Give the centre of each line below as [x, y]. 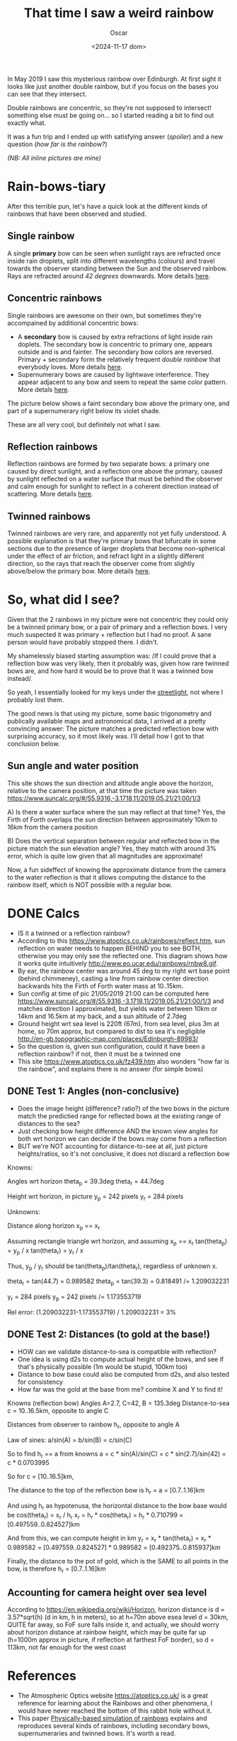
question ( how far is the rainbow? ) [57, 144]
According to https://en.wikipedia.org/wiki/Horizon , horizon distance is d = [116, 1610]
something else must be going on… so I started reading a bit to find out [111, 115]
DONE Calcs [44, 913]
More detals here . [43, 389]
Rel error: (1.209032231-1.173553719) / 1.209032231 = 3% [92, 1312]
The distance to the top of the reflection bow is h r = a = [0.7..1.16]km [106, 1491]
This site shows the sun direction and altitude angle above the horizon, [110, 783]
